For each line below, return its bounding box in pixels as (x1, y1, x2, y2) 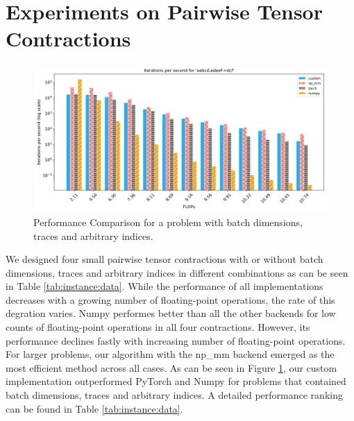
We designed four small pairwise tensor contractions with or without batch (6, 252, 323, 266)
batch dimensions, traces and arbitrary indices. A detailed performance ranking (6, 388, 343, 402)
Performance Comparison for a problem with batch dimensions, (33, 214, 303, 229)
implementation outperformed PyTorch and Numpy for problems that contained (6, 374, 346, 388)
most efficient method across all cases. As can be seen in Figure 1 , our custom (6, 360, 337, 375)
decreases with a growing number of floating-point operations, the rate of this (6, 292, 335, 307)
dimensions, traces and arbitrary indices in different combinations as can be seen (6, 265, 348, 280)
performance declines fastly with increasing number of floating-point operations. (6, 333, 346, 347)
